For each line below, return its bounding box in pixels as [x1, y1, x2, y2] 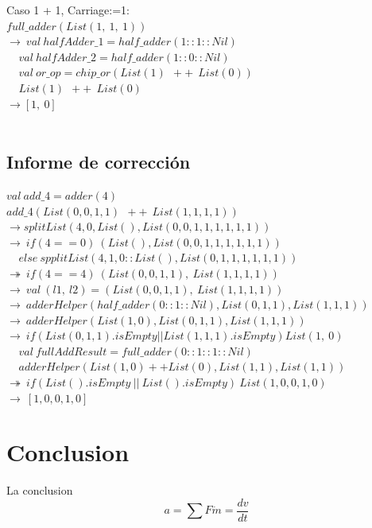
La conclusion [6, 482, 73, 499]
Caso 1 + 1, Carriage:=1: [6, 2, 130, 17]
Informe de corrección [6, 149, 191, 174]
